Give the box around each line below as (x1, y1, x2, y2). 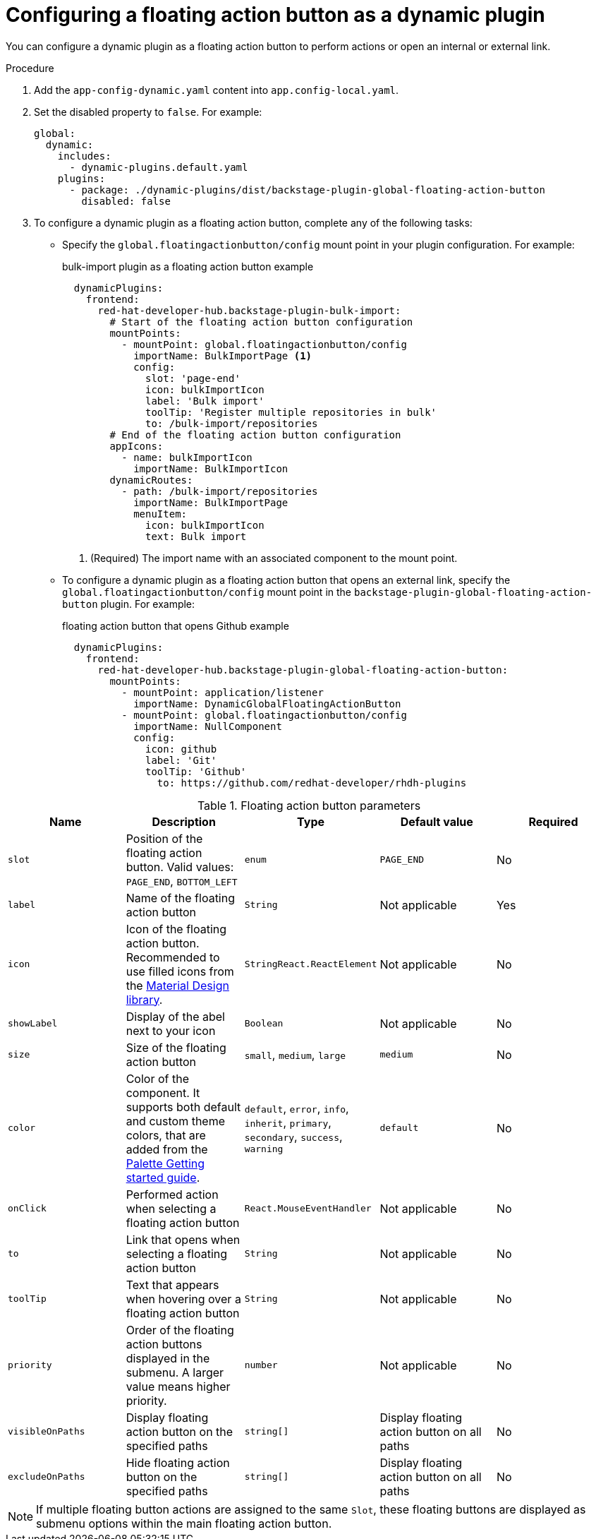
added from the (126, 1142, 208, 1156)
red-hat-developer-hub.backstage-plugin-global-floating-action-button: (97, 664, 509, 676)
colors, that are (126, 1127, 206, 1142)
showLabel (8, 1018, 58, 1029)
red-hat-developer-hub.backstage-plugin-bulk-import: (97, 304, 401, 316)
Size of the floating (126, 1040, 226, 1055)
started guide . (126, 1170, 200, 1185)
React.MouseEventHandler (244, 1203, 372, 1214)
